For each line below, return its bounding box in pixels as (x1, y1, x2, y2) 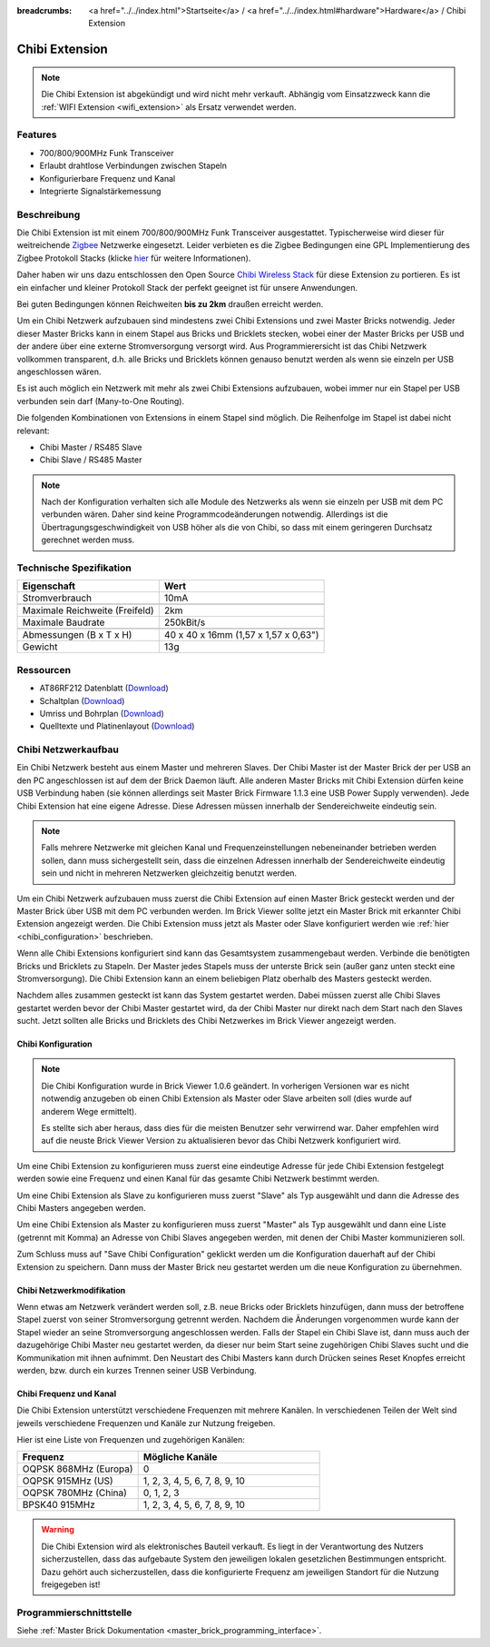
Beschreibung (16, 208, 81, 221)
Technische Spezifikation (16, 561, 132, 574)
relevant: (16, 425, 50, 436)
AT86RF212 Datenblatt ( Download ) (39, 682, 170, 694)
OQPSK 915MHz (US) (22, 1474, 113, 1487)
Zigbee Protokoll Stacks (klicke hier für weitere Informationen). (16, 253, 251, 263)
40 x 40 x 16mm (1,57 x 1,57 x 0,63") (163, 629, 319, 641)
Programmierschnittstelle (16, 1606, 132, 1619)
